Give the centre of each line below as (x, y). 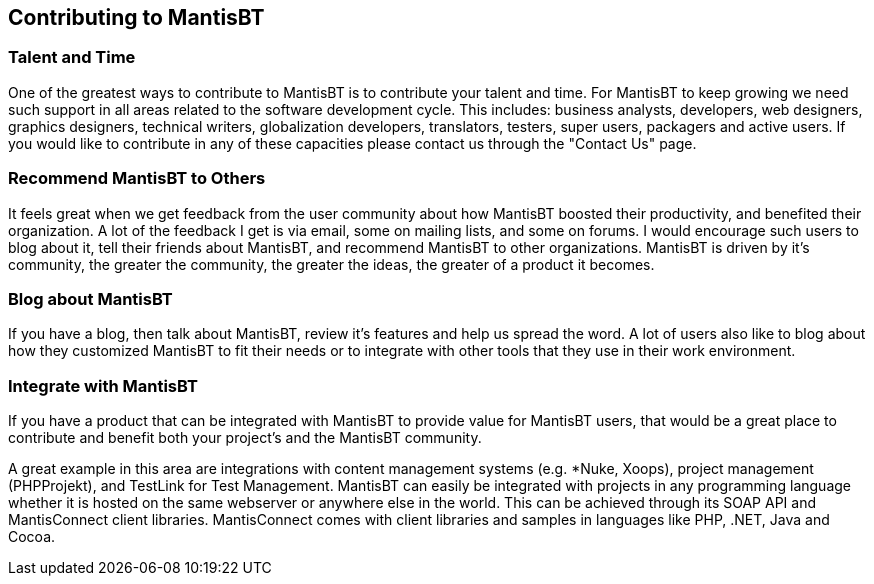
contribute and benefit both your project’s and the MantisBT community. (245, 438)
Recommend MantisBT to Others (137, 178)
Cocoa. (32, 537)
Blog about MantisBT (90, 298)
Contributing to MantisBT (136, 17)
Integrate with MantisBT (103, 385)
